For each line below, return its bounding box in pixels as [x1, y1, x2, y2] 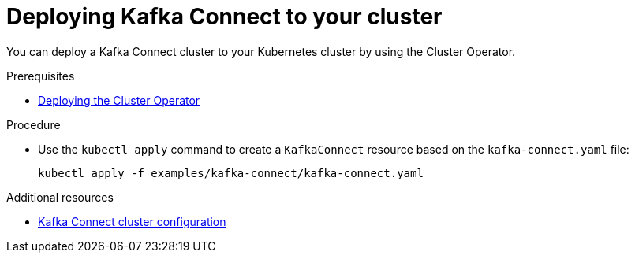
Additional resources [6, 190, 114, 204]
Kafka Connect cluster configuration [38, 214, 226, 228]
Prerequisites [6, 68, 75, 83]
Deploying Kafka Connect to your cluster [6, 3, 443, 30]
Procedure [6, 117, 61, 131]
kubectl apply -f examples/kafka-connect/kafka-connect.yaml [38, 166, 424, 179]
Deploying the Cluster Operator [38, 93, 200, 107]
